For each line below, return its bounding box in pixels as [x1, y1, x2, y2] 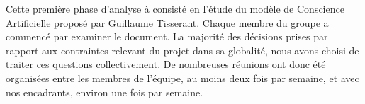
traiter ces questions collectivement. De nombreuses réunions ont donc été [6, 57, 326, 71]
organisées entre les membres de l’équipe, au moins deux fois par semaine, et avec [6, 70, 359, 85]
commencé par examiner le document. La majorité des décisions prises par [6, 29, 328, 44]
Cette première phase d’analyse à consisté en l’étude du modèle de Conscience [6, 1, 344, 16]
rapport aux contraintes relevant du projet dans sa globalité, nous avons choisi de [6, 42, 359, 57]
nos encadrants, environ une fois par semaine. [6, 84, 203, 99]
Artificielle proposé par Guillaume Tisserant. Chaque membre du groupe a [6, 15, 329, 30]
